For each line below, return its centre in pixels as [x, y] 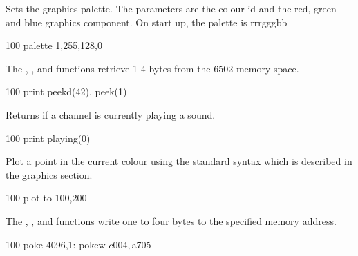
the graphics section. [49, 174]
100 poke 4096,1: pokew [56, 244]
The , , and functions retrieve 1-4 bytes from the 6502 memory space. [152, 68]
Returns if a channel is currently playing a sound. [111, 114]
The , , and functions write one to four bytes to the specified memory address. [171, 220]
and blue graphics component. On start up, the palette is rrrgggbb [147, 22]
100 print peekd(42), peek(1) [66, 91]
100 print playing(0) [48, 138]
